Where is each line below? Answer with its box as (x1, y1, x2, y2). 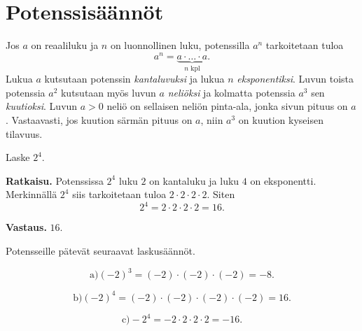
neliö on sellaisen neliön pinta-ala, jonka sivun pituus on (106, 99, 348, 113)
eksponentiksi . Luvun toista (237, 71, 354, 86)
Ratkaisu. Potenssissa (6, 173, 104, 188)
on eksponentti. (250, 173, 316, 188)
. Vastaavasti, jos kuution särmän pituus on (6, 113, 193, 127)
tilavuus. (6, 126, 43, 141)
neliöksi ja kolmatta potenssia (167, 85, 295, 99)
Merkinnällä (6, 187, 57, 202)
